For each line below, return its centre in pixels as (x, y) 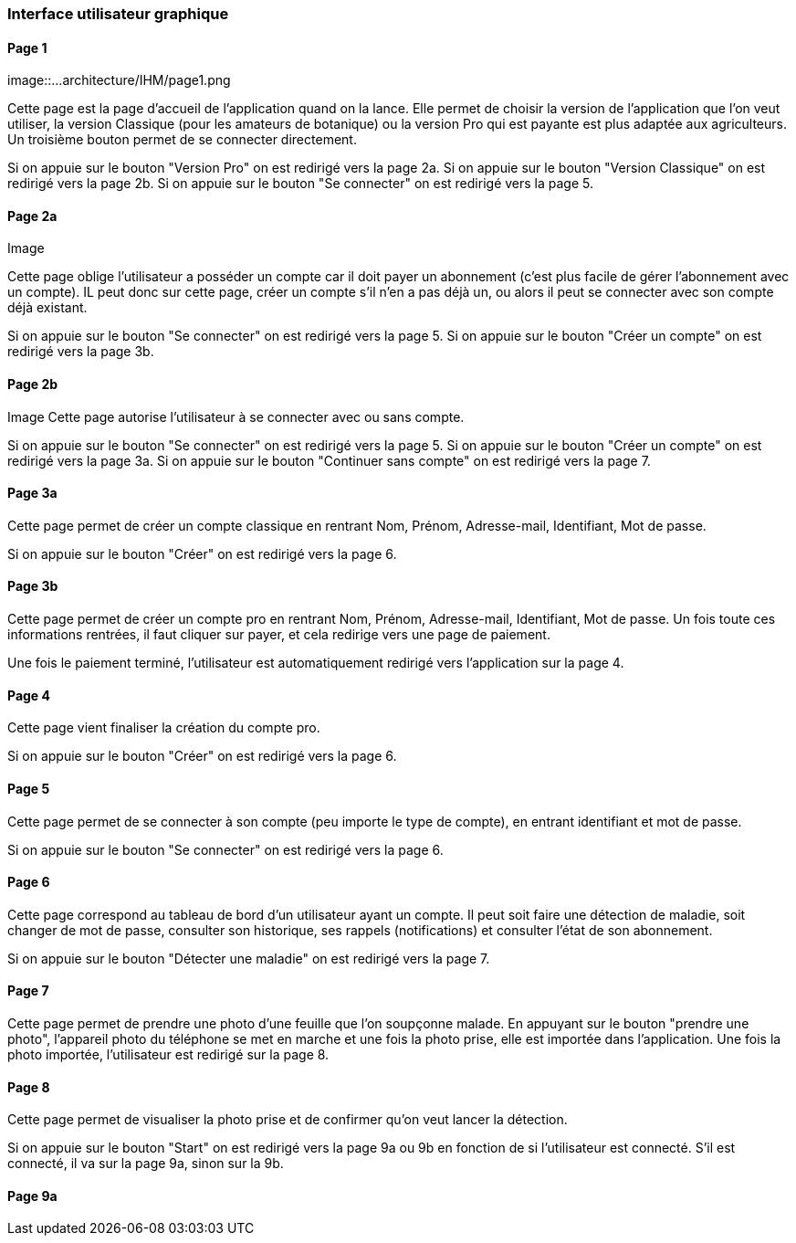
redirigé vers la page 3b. (81, 352)
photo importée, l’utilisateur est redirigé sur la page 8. (168, 1054)
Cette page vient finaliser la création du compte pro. (164, 728)
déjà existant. (47, 308)
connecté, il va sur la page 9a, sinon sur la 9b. (146, 1164)
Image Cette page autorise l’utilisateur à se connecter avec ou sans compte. (236, 416)
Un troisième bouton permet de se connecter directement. (182, 140)
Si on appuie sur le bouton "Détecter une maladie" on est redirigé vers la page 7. (249, 958)
